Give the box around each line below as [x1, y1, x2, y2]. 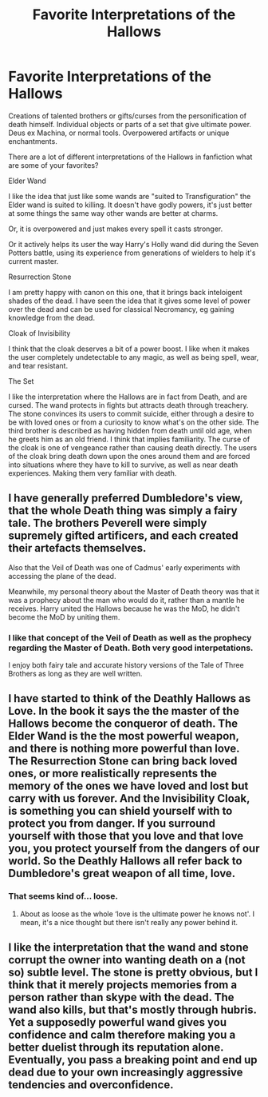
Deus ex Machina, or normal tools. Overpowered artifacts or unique [8, 128, 230, 138]
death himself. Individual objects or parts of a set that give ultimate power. [8, 119, 252, 129]
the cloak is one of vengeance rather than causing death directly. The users [8, 442, 258, 453]
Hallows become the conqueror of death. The [8, 717, 238, 731]
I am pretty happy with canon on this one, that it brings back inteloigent [8, 287, 243, 297]
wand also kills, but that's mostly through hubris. [8, 1003, 257, 1017]
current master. [8, 256, 59, 265]
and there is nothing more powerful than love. [8, 742, 240, 756]
